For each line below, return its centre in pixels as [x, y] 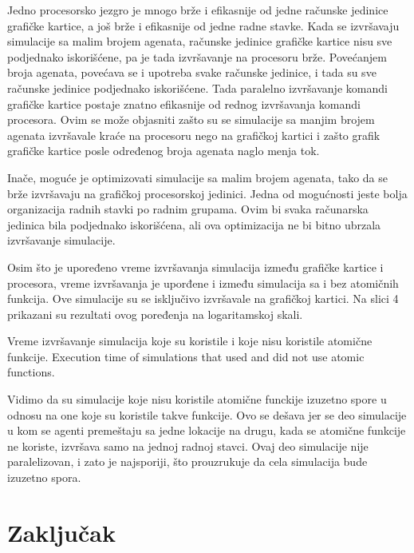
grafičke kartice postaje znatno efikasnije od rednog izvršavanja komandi [184, 103]
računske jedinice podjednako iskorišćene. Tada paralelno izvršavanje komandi [197, 88]
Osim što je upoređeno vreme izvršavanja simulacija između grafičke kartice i [195, 267]
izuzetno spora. [44, 477]
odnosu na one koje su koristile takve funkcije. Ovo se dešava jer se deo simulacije [207, 414]
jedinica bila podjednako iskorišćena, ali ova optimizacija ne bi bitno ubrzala [194, 224]
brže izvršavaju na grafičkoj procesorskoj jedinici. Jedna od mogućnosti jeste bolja [207, 193]
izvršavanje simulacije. [61, 240]
